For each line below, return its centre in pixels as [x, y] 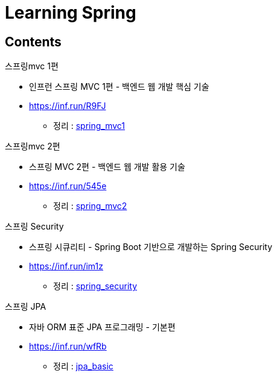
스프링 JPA [26, 307]
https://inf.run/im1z [66, 266]
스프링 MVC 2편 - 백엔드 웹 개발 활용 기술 [107, 167]
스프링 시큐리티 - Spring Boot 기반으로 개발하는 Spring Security [151, 247]
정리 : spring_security [95, 286]
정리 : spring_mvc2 [90, 206]
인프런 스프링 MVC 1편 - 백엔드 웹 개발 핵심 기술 [119, 87]
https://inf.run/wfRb [68, 346]
